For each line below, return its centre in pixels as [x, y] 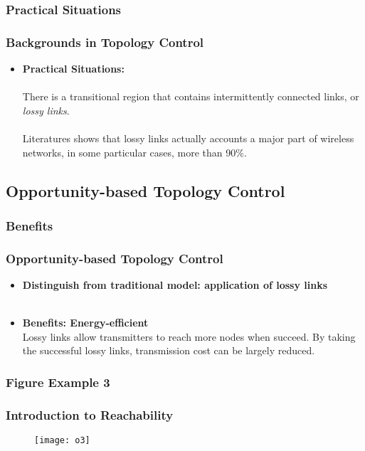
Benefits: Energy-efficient [85, 323]
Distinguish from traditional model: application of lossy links [175, 285]
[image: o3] [62, 441]
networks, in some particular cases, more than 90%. [134, 152]
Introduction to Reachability [90, 414]
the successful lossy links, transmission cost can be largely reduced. [169, 350]
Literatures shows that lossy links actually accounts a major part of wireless [188, 138]
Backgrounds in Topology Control [105, 42]
